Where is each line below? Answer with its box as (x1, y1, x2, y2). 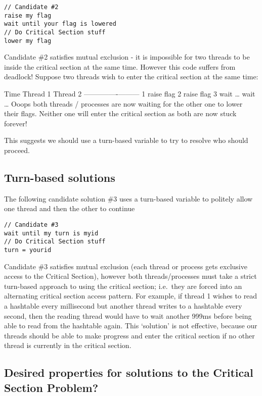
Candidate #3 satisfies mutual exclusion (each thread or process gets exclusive (4, 261, 247, 271)
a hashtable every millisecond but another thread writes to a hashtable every (4, 301, 242, 311)
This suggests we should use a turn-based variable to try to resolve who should (4, 135, 248, 145)
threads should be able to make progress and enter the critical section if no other (4, 330, 255, 340)
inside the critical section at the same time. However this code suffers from (4, 61, 236, 72)
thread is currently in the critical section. (4, 340, 132, 351)
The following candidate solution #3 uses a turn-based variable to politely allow (4, 193, 253, 204)
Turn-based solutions (4, 170, 115, 185)
